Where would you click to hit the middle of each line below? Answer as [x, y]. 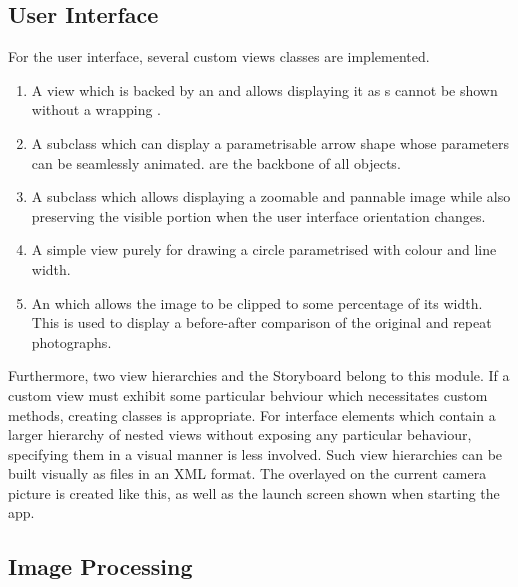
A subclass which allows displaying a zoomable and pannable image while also [271, 196]
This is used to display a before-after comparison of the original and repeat [261, 322]
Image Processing [100, 566]
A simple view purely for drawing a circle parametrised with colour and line [264, 249]
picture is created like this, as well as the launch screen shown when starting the [254, 492]
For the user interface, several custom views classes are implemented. [219, 56]
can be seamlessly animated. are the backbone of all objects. [216, 162]
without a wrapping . [96, 109]
